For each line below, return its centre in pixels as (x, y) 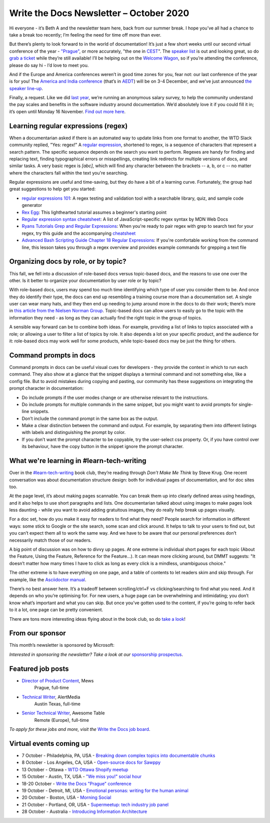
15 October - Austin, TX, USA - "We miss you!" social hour (82, 776)
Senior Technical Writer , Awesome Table (63, 713)
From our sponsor (37, 633)
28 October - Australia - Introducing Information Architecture (84, 811)
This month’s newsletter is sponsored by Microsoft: (62, 645)
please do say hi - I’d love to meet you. (49, 65)
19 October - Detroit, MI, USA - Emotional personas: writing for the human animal (105, 790)
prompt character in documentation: (46, 388)
